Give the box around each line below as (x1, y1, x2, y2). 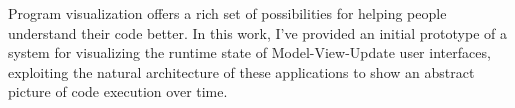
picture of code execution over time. (8, 81, 228, 102)
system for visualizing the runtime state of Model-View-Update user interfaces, (8, 42, 491, 63)
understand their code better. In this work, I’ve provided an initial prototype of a (8, 22, 507, 43)
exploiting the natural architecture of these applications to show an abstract (8, 61, 475, 82)
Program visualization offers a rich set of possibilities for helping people (8, 3, 447, 23)
